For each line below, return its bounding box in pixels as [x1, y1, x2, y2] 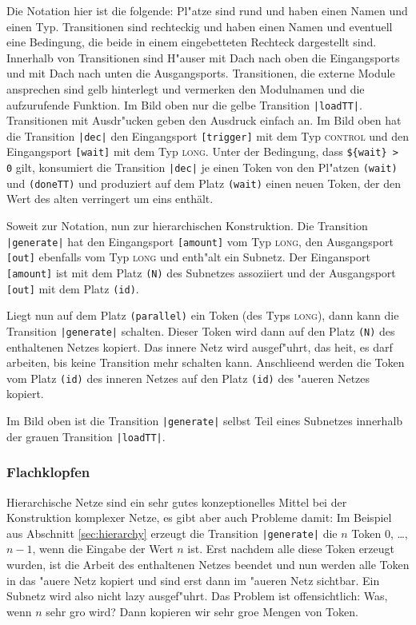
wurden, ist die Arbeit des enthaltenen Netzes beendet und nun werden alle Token [6, 555, 410, 572]
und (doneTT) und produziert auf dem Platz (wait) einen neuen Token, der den [6, 174, 401, 191]
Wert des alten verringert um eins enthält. [6, 190, 214, 207]
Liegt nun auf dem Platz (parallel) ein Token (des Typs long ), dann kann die [6, 307, 399, 324]
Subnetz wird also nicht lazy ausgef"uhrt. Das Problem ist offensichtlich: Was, [6, 587, 388, 604]
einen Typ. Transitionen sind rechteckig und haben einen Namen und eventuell [6, 18, 393, 34]
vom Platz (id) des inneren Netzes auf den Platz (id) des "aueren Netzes [6, 369, 370, 386]
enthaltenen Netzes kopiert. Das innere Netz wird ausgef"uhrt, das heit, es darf [6, 338, 393, 355]
